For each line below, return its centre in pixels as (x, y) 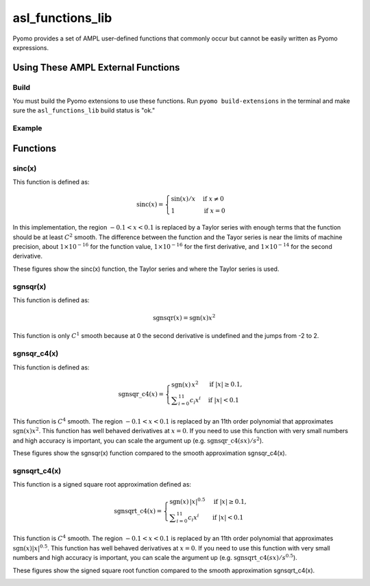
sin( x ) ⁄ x (183, 199)
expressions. (31, 47)
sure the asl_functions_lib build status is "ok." (84, 110)
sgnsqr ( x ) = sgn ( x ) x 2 (184, 317)
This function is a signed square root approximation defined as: (102, 485)
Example (27, 128)
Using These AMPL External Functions (96, 68)
